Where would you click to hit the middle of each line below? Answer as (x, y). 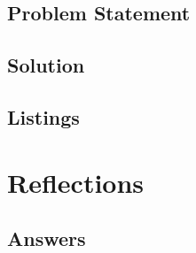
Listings (43, 116)
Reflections (76, 182)
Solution (46, 65)
